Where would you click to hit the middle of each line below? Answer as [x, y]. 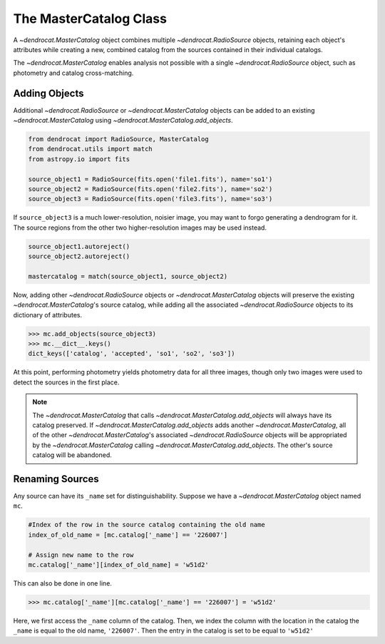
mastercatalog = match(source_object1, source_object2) [128, 276]
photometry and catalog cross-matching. [73, 73]
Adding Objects [48, 93]
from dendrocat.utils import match [90, 149]
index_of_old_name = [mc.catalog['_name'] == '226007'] [128, 535]
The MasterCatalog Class [90, 19]
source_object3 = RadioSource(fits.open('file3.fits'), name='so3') [150, 199]
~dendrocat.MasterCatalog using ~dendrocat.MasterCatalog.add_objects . [123, 121]
